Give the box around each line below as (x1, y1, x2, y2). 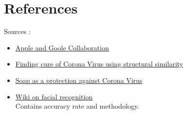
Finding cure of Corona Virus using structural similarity (15, 59, 183, 69)
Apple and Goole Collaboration (15, 42, 109, 52)
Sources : (4, 26, 31, 36)
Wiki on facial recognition (15, 91, 93, 101)
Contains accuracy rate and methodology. (15, 101, 139, 111)
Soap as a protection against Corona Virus (15, 75, 143, 85)
